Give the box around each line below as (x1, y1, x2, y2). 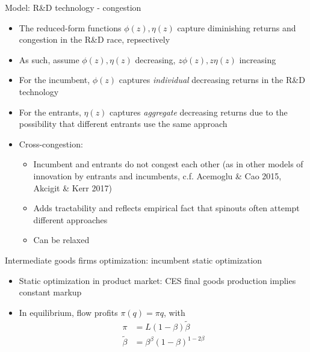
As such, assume (19, 53, 79, 66)
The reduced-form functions (19, 21, 122, 34)
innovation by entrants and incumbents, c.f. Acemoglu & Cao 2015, (33, 169, 282, 182)
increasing (239, 53, 276, 66)
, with (163, 306, 185, 318)
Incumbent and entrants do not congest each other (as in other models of (33, 158, 303, 170)
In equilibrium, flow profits (19, 306, 118, 318)
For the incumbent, (19, 73, 90, 86)
